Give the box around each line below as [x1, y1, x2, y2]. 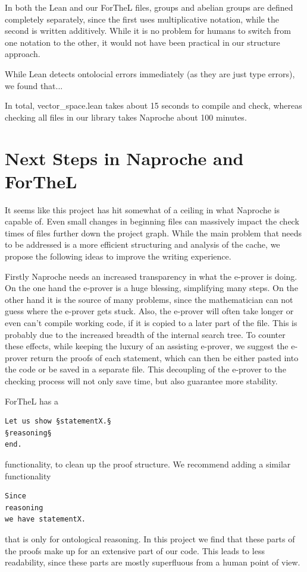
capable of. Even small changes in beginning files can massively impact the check [5, 215, 299, 227]
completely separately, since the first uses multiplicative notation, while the [5, 12, 279, 25]
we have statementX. [5, 515, 86, 524]
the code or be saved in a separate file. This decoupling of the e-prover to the [5, 363, 286, 375]
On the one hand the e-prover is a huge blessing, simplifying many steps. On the [5, 282, 298, 294]
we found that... [5, 79, 63, 91]
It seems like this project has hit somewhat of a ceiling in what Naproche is [5, 203, 280, 216]
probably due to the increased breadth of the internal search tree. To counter [5, 328, 286, 340]
